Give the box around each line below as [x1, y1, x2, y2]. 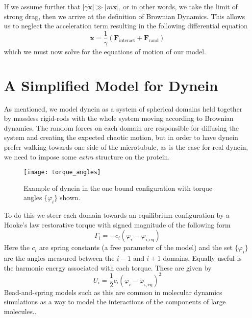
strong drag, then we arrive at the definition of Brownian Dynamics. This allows [4, 11, 245, 21]
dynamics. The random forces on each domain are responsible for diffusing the [4, 122, 239, 133]
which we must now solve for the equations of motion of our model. [4, 46, 206, 56]
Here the [4, 242, 30, 252]
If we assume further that [4, 1, 80, 11]
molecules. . [4, 306, 37, 317]
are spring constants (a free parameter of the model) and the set [39, 242, 233, 252]
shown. [60, 192, 80, 203]
